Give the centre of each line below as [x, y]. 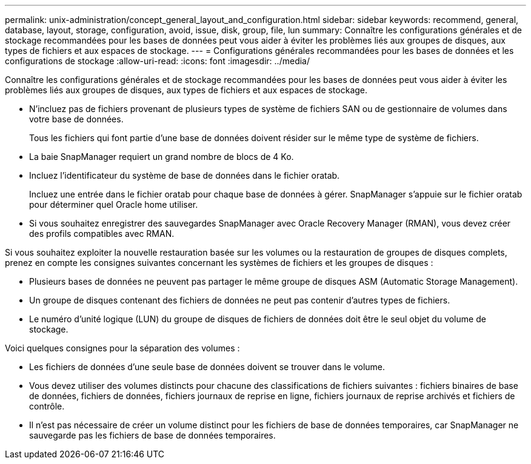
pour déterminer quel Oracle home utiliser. [114, 204]
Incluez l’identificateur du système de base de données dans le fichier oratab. [185, 175]
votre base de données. [76, 119]
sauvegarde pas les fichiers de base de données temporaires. [152, 435]
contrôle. [47, 406]
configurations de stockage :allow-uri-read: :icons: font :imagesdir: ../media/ [157, 61]
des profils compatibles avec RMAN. [102, 234]
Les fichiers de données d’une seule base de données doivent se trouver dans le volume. [207, 367]
